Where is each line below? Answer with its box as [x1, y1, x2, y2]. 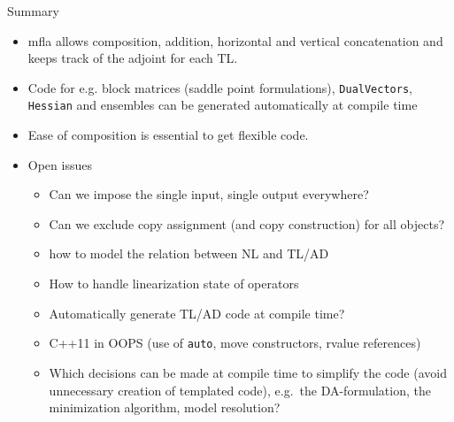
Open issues [27, 155, 92, 173]
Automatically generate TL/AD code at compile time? [49, 303, 345, 322]
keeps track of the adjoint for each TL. [27, 49, 238, 67]
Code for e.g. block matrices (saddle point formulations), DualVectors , [27, 78, 412, 96]
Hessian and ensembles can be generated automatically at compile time [27, 96, 418, 114]
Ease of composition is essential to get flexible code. [27, 126, 309, 144]
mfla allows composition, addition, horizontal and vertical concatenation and [27, 31, 443, 50]
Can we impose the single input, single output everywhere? [49, 185, 369, 203]
